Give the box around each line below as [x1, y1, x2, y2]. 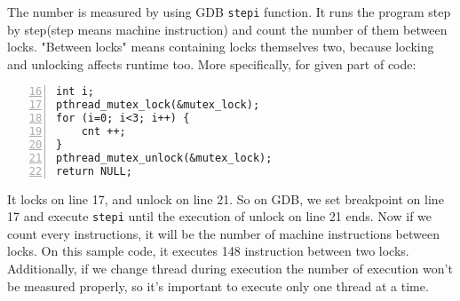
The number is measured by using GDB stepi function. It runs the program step [7, 3, 451, 20]
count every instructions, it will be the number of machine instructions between [7, 224, 440, 242]
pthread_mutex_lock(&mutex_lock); [56, 99, 260, 112]
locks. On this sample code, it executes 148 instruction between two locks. [7, 242, 409, 260]
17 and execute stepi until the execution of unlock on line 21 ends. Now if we [7, 207, 432, 226]
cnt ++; [81, 125, 126, 139]
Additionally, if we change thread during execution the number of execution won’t [7, 259, 453, 277]
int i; [56, 85, 94, 99]
